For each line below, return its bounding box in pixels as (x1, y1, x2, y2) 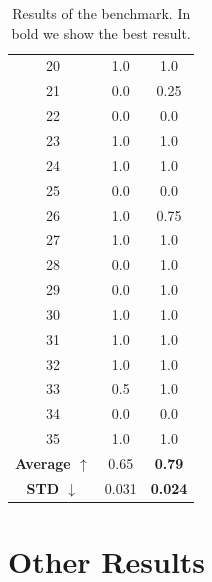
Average (15, 452, 71, 473)
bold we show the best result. (11, 22, 191, 43)
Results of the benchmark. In (12, 3, 191, 23)
